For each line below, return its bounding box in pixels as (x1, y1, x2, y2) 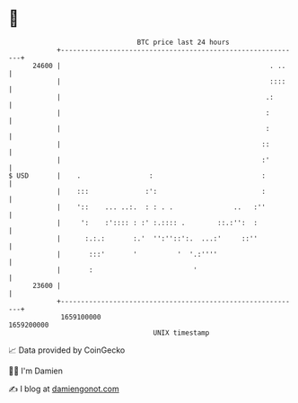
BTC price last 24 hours (136, 38, 230, 47)
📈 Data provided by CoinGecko (8, 345, 126, 355)
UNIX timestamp (153, 328, 210, 337)
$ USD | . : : (8, 171, 267, 180)
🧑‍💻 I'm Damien (8, 365, 64, 376)
